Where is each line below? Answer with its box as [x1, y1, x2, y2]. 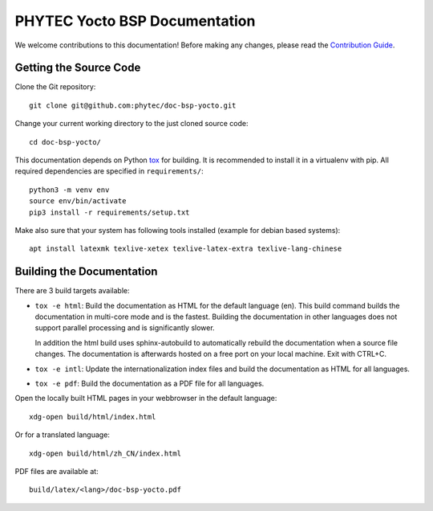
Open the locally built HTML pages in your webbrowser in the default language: [14, 394, 277, 403]
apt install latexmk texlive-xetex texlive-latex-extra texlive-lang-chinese [29, 244, 342, 253]
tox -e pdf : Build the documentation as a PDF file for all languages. [34, 378, 265, 388]
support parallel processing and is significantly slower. [34, 323, 216, 333]
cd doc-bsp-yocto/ [29, 137, 102, 146]
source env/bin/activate [29, 197, 127, 206]
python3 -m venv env [29, 185, 110, 194]
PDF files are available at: [14, 466, 99, 476]
